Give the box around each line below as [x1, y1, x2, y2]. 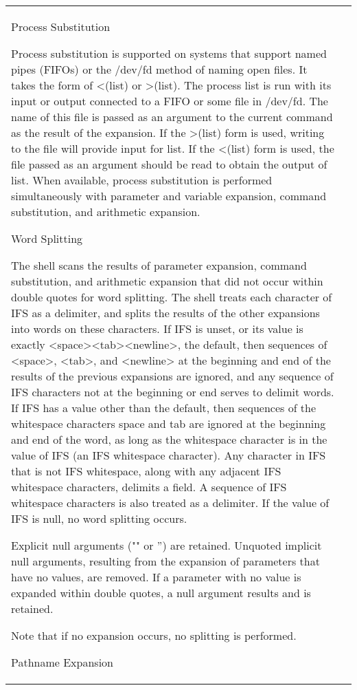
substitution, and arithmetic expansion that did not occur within [11, 273, 323, 289]
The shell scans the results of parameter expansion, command [11, 257, 307, 273]
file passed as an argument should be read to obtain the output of [11, 156, 327, 172]
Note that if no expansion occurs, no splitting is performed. [11, 627, 297, 643]
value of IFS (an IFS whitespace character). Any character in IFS [11, 447, 326, 463]
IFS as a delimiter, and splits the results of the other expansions [11, 305, 320, 321]
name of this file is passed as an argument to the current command [11, 109, 333, 125]
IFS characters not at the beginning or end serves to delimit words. [11, 384, 334, 400]
